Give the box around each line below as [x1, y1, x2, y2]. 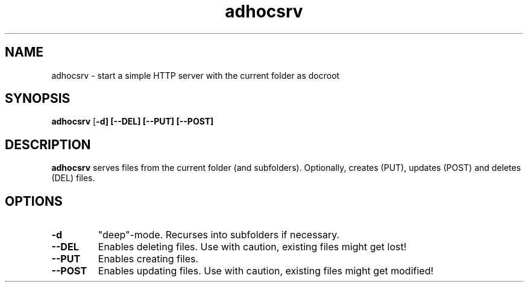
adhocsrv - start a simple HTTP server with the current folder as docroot [51, 70, 340, 81]
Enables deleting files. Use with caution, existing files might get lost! [98, 241, 407, 253]
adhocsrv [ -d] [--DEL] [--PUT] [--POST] [51, 116, 214, 127]
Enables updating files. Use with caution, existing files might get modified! [98, 265, 434, 277]
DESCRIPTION [5, 137, 91, 152]
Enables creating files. [98, 253, 199, 265]
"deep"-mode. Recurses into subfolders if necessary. [98, 229, 340, 241]
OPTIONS [5, 193, 63, 209]
